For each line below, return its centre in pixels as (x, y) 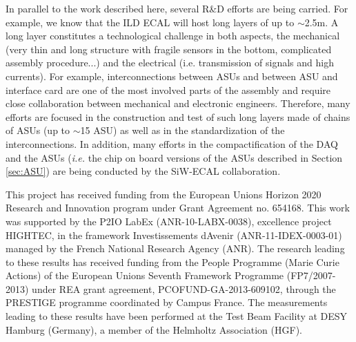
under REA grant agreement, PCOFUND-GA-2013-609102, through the (184, 288)
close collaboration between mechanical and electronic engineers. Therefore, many (178, 103)
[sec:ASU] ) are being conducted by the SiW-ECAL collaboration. (143, 171)
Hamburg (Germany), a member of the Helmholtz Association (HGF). (154, 329)
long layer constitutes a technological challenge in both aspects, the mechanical (173, 36)
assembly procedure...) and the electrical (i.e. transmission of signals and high (170, 63)
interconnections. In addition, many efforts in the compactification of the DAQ (172, 143)
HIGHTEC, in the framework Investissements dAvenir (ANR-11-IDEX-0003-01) (174, 235)
